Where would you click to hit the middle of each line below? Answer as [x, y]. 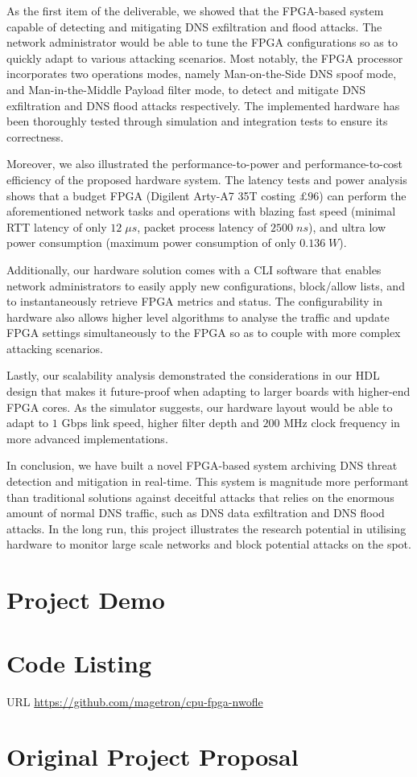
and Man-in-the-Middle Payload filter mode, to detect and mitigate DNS [186, 89]
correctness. [35, 136]
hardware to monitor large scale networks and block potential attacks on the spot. [209, 544]
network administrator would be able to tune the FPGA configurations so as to [202, 42]
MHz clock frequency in [342, 423]
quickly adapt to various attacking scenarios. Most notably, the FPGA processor [205, 58]
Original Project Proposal [153, 756]
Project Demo [86, 600]
